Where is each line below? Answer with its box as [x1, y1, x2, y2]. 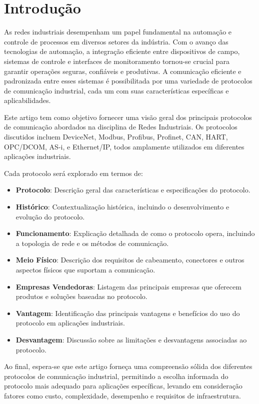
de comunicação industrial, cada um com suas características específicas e [4, 85, 229, 95]
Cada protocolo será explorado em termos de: [4, 167, 143, 178]
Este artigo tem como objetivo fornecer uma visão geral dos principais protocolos [4, 111, 252, 122]
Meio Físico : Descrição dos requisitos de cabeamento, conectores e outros [15, 254, 244, 265]
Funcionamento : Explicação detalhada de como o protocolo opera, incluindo [15, 228, 255, 238]
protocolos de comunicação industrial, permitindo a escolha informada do [4, 370, 228, 381]
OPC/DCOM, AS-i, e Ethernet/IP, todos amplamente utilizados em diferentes [4, 141, 244, 151]
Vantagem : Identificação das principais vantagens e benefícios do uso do [15, 307, 240, 318]
